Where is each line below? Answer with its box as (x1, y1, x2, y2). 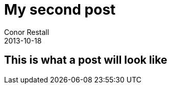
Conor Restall (4, 27, 50, 36)
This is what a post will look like (4, 54, 167, 67)
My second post (4, 1, 116, 18)
